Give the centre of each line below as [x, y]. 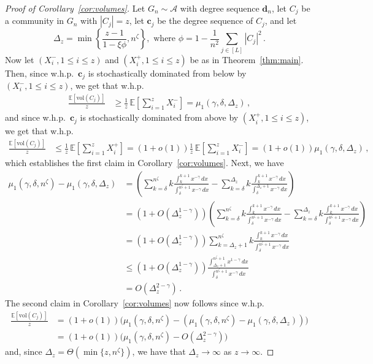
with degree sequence [220, 8]
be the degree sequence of [205, 21]
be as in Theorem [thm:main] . [247, 59]
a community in [35, 21]
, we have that [159, 351]
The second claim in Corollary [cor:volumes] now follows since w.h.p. [135, 303]
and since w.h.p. [35, 117]
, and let [281, 21]
